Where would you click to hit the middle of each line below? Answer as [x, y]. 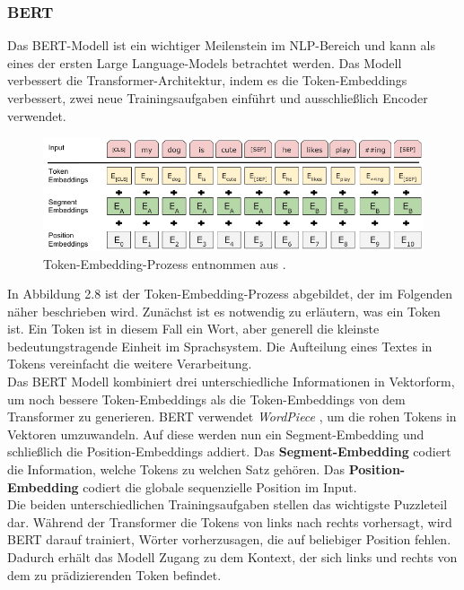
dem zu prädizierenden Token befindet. [114, 574]
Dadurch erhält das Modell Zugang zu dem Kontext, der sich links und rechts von [232, 557]
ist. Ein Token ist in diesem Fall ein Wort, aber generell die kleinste [193, 329]
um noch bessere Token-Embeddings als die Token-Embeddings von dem [206, 399]
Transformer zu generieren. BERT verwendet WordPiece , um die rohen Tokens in [232, 416]
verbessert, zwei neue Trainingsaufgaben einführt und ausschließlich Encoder [218, 98]
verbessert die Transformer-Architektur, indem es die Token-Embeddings [207, 80]
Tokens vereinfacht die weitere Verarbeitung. [130, 364]
